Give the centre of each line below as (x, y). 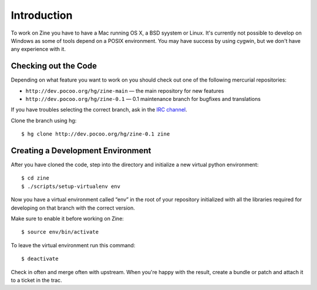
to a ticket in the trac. (36, 280)
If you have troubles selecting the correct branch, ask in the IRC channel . (99, 110)
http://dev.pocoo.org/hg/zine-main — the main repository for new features (125, 90)
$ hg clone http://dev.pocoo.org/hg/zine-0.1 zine (96, 134)
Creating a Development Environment (81, 151)
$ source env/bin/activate (60, 232)
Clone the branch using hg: (44, 120)
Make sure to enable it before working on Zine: (68, 219)
